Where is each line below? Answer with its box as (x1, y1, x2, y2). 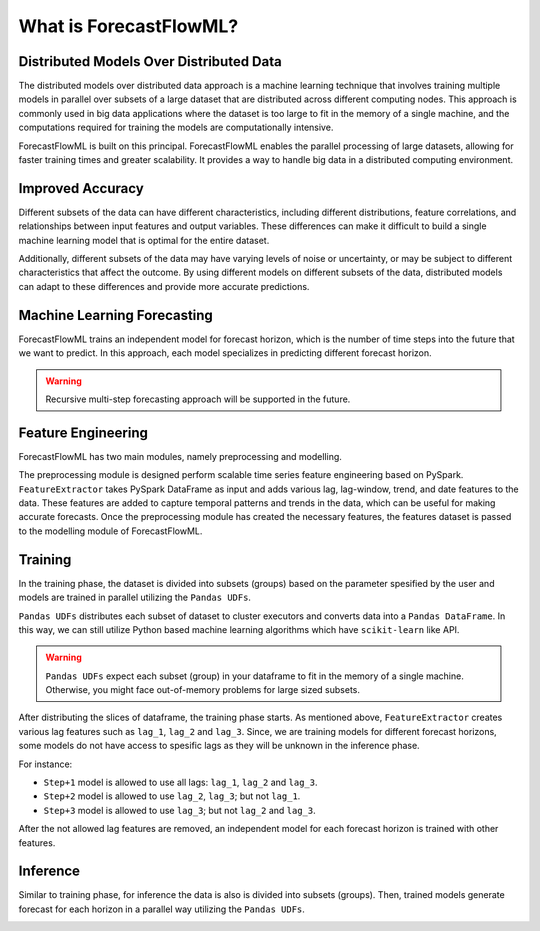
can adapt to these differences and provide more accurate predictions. (18, 280, 310, 292)
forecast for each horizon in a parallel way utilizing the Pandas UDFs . (18, 903, 305, 915)
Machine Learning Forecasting (18, 306, 214, 324)
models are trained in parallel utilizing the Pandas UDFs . (18, 591, 252, 604)
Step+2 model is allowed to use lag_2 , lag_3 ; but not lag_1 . (43, 790, 301, 802)
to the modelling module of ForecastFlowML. (18, 525, 203, 537)
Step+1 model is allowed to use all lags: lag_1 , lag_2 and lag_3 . (43, 776, 319, 789)
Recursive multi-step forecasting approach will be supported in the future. (45, 393, 351, 405)
